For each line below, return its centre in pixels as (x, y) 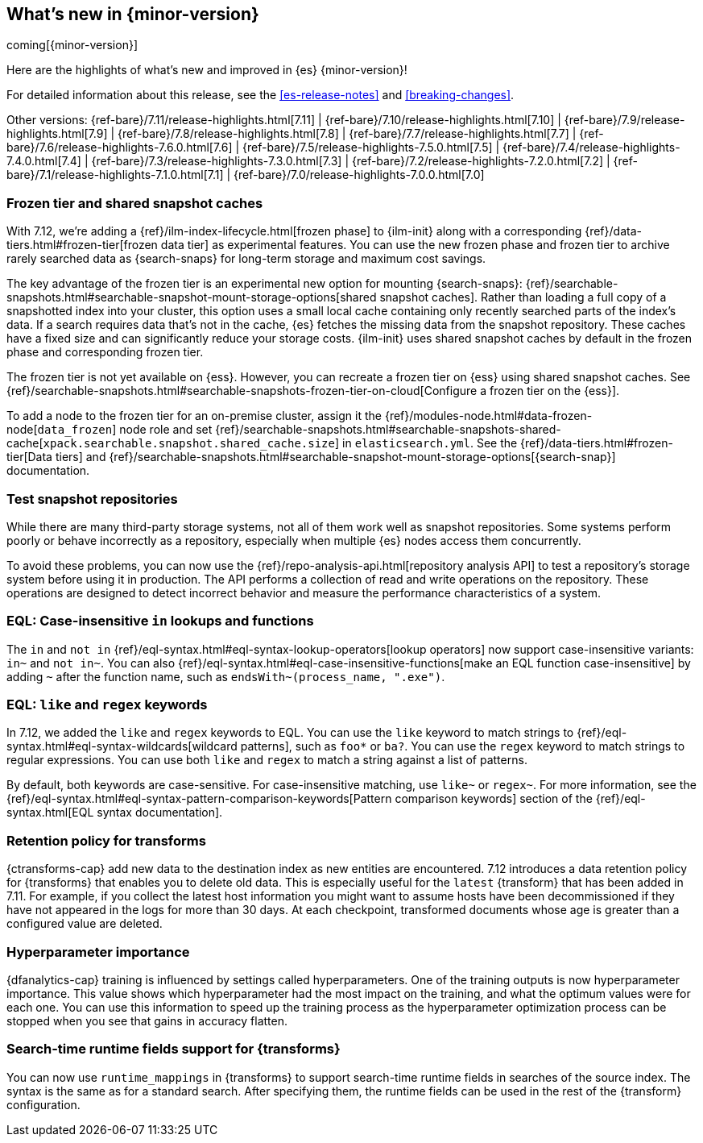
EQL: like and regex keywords (107, 705)
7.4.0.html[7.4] (44, 161)
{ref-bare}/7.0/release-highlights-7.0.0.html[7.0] (359, 175)
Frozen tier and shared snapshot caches (135, 203)
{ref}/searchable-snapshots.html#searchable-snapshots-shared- (388, 430)
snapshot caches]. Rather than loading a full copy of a (523, 297)
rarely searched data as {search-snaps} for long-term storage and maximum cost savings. (246, 259)
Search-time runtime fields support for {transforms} (174, 1049)
